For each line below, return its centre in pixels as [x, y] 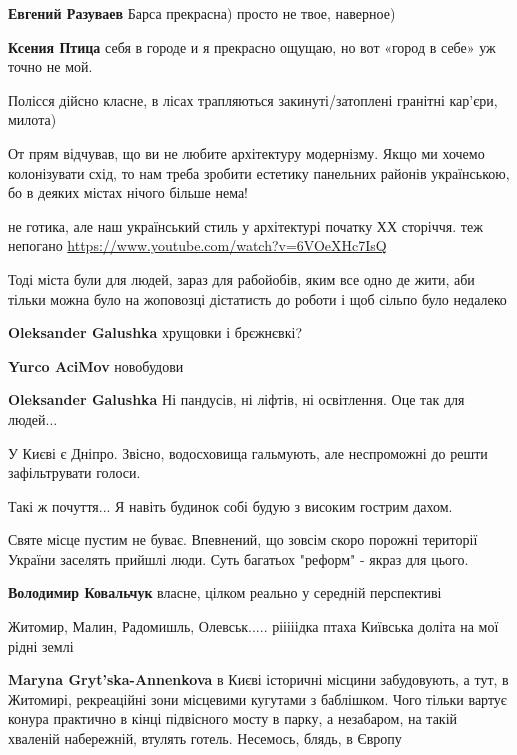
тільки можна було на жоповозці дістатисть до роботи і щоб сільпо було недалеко [257, 298]
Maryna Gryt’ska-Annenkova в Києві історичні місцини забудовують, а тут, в [258, 679]
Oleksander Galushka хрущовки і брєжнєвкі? [155, 332]
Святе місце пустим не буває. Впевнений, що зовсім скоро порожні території [243, 539]
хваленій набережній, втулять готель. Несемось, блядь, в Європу [205, 738]
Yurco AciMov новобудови [96, 365]
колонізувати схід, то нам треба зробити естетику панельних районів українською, [259, 172]
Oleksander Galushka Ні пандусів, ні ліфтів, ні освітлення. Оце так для [236, 399]
